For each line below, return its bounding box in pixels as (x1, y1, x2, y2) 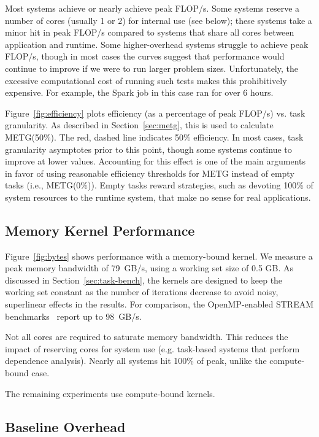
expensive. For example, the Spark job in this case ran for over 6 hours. (5, 86, 274, 99)
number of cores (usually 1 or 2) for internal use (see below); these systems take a (5, 14, 312, 26)
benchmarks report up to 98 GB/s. (5, 309, 142, 322)
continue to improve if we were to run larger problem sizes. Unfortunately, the (5, 61, 298, 74)
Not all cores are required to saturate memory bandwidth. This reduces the (5, 330, 288, 343)
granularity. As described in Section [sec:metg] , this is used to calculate (5, 118, 274, 131)
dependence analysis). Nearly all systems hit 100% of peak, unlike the (5, 354, 267, 367)
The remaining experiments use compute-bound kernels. (5, 387, 215, 400)
